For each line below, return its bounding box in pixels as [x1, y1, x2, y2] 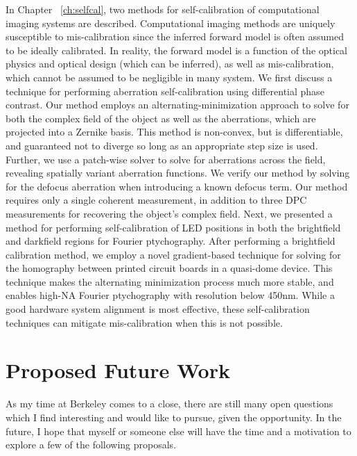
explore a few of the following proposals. [6, 437, 177, 452]
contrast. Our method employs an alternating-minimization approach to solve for [6, 97, 349, 112]
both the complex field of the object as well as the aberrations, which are [6, 111, 316, 125]
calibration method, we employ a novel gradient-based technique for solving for [6, 247, 341, 261]
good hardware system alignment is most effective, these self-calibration [6, 302, 310, 316]
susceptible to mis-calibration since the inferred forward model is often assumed [6, 29, 344, 44]
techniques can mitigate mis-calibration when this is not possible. [6, 315, 283, 329]
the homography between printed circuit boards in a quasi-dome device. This [6, 261, 333, 275]
